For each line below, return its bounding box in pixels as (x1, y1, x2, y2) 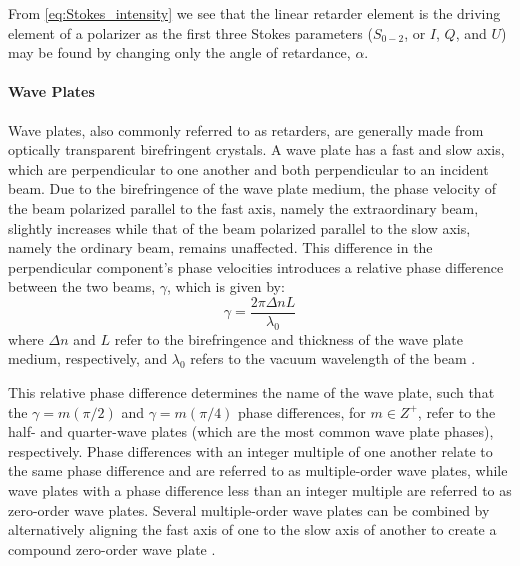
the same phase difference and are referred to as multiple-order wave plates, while (8, 460, 508, 481)
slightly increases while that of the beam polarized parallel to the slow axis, (8, 217, 471, 238)
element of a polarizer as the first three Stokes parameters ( (8, 22, 373, 43)
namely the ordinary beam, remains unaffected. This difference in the (8, 237, 433, 258)
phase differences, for (238, 401, 366, 422)
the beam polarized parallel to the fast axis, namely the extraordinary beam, (8, 197, 479, 218)
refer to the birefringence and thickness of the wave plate (114, 328, 464, 349)
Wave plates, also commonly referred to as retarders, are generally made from (8, 119, 484, 140)
